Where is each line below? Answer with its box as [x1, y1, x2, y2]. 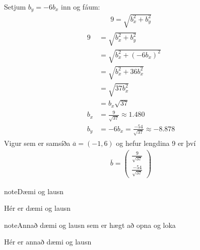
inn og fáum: [61, 2, 100, 12]
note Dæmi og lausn [4, 186, 64, 196]
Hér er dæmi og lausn [4, 203, 71, 213]
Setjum [4, 2, 26, 12]
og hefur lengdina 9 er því [116, 138, 196, 148]
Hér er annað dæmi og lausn [4, 236, 92, 247]
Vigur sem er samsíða [4, 138, 71, 148]
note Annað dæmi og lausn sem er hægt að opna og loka [4, 219, 176, 230]
